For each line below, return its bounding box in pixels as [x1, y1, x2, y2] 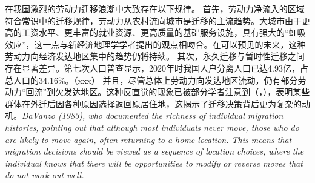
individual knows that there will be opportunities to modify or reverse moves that [5, 156, 303, 169]
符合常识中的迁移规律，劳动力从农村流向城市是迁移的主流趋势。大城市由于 [5, 14, 302, 27]
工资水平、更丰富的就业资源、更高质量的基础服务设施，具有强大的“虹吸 [21, 26, 306, 39]
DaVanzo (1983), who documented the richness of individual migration [22, 109, 283, 122]
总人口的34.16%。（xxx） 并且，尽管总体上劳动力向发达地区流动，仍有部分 [5, 73, 298, 86]
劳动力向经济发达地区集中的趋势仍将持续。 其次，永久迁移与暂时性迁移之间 [5, 50, 305, 62]
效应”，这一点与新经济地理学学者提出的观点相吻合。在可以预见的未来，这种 [5, 38, 306, 50]
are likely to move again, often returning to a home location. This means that [5, 133, 292, 145]
